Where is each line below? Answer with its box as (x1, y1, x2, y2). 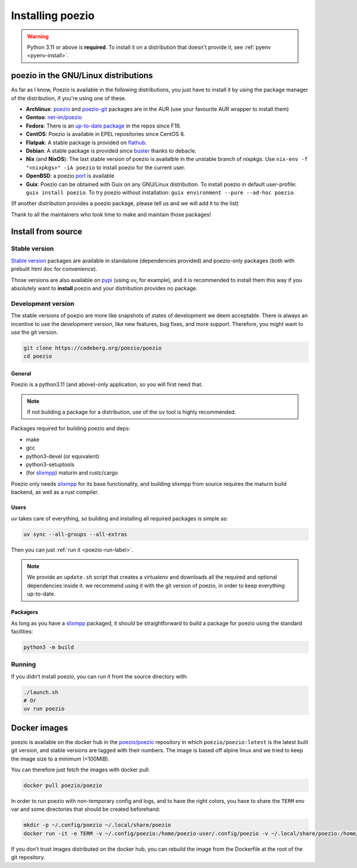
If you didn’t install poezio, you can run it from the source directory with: (11, 672, 188, 680)
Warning (27, 33, 49, 40)
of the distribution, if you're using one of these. (11, 94, 127, 101)
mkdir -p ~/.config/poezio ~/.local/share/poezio (23, 821, 171, 829)
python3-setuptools (26, 461, 74, 468)
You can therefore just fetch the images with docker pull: (11, 766, 150, 773)
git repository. (11, 854, 46, 861)
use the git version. (11, 328, 58, 336)
